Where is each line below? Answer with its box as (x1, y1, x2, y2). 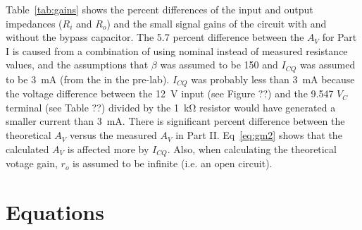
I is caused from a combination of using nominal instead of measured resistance (6, 43, 348, 58)
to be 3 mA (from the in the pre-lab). (6, 71, 170, 86)
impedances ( (6, 16, 63, 30)
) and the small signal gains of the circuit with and (106, 16, 327, 30)
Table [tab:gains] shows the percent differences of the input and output (6, 2, 313, 16)
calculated (6, 141, 49, 156)
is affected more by (67, 141, 149, 156)
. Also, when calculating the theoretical (167, 141, 337, 156)
